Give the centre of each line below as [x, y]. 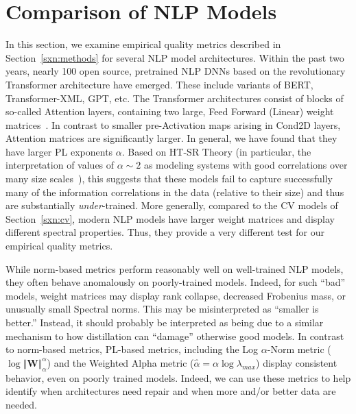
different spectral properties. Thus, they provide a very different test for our [165, 232]
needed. [21, 404]
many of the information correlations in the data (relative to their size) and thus [175, 192]
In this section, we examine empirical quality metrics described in [143, 44]
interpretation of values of [60, 165]
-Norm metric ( [299, 349]
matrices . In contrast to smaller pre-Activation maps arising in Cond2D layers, [173, 124]
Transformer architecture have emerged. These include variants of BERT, [159, 84]
